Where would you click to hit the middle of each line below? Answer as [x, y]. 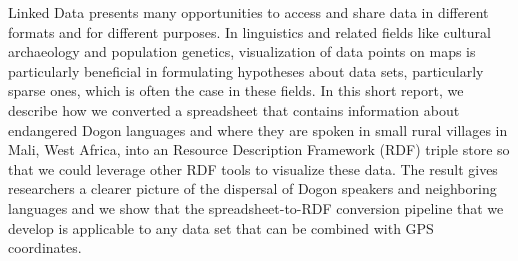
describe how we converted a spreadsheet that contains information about [234, 109]
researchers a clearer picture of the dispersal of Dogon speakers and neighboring [252, 188]
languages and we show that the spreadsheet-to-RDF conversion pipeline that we [256, 207]
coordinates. [45, 247]
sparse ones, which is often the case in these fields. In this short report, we [236, 90]
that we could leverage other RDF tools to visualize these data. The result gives [253, 168]
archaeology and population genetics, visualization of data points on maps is [242, 51]
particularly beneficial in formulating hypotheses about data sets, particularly [246, 70]
